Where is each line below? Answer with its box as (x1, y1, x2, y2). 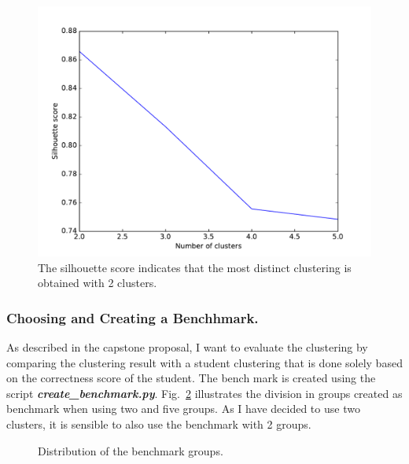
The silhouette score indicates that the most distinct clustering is (38, 259, 352, 275)
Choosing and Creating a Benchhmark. (6, 307, 259, 327)
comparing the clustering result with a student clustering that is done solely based (6, 354, 403, 370)
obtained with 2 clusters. (38, 274, 157, 291)
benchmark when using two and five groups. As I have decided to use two (6, 400, 360, 417)
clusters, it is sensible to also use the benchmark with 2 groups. (6, 415, 311, 432)
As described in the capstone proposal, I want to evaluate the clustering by (6, 339, 368, 355)
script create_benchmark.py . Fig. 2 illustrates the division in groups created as (6, 385, 403, 401)
